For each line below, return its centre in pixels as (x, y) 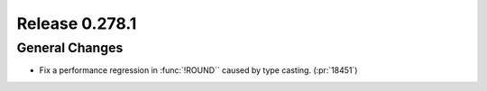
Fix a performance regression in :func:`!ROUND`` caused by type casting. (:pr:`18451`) (198, 70)
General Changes (70, 48)
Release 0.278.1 (77, 23)
